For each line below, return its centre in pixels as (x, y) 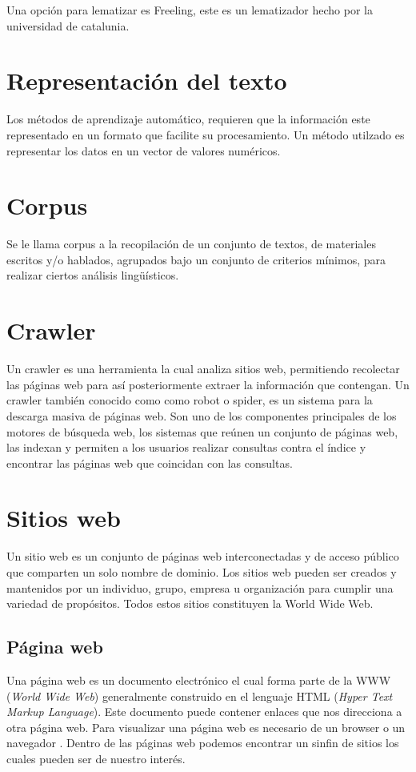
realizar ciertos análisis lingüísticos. (93, 275)
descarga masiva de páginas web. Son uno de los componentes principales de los (202, 415)
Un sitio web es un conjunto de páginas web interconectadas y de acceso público (203, 556)
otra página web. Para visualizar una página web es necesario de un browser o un (206, 727)
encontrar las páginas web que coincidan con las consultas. (150, 462)
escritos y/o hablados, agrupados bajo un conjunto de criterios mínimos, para (196, 259)
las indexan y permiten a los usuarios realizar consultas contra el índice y (186, 447)
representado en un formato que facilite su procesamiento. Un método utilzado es (206, 134)
